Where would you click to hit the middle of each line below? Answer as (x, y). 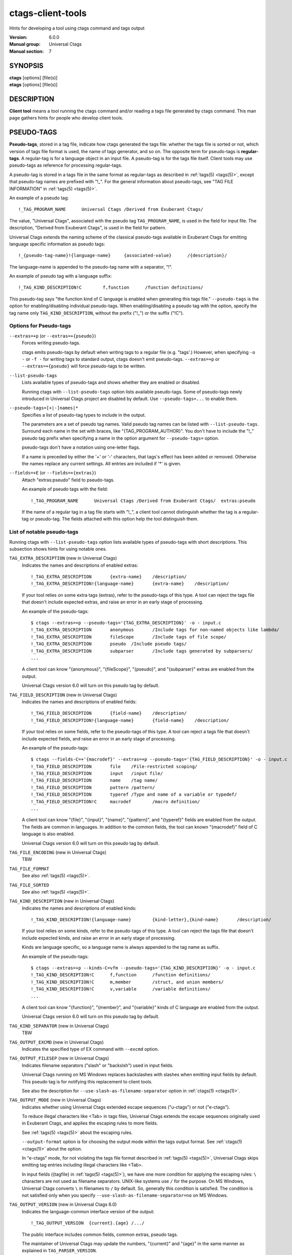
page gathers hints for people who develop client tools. (66, 118)
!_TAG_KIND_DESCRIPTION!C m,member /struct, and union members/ (127, 982)
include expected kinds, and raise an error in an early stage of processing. (99, 938)
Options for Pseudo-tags (40, 326)
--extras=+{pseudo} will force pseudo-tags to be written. (84, 366)
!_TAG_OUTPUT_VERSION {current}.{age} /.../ (88, 1223)
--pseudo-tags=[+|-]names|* (44, 408)
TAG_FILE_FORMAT (29, 869)
